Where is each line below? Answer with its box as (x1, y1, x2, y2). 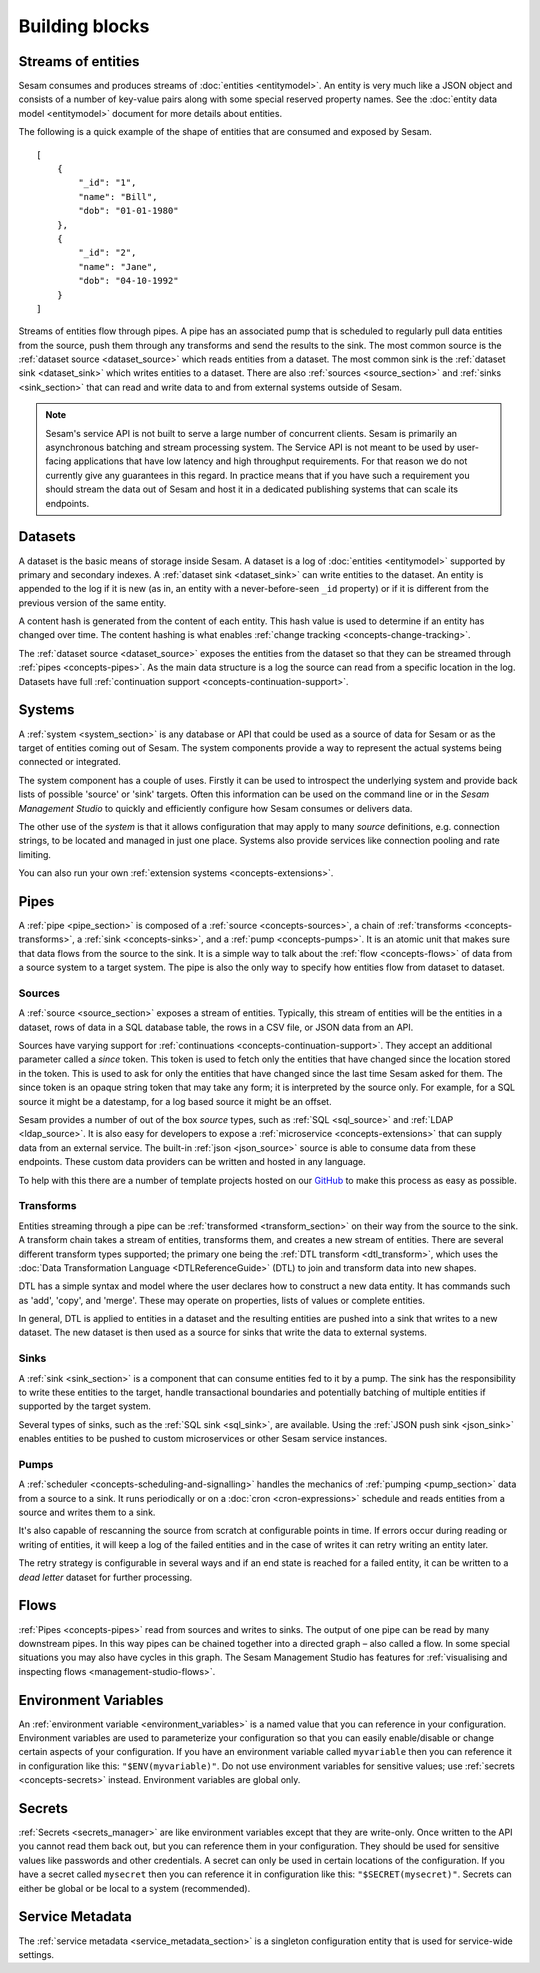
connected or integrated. (18, 756, 122, 768)
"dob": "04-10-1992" (78, 275, 179, 287)
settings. (18, 1948, 55, 1960)
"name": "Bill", (78, 191, 158, 202)
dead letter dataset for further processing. (18, 1571, 193, 1583)
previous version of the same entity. (18, 596, 167, 609)
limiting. (18, 848, 52, 860)
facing (45, 455, 72, 467)
